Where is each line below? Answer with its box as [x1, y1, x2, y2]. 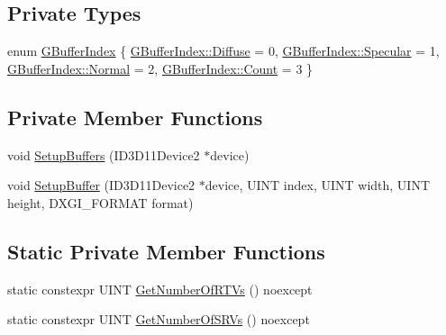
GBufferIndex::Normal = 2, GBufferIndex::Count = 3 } [7, 59, 314, 77]
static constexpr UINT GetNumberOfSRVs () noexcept [7, 310, 310, 329]
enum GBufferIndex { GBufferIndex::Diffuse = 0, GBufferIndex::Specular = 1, [7, 41, 440, 60]
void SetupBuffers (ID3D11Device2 [7, 145, 200, 164]
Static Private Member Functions [7, 237, 325, 265]
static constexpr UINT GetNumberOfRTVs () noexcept [7, 279, 313, 298]
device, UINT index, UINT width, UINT [205, 176, 431, 195]
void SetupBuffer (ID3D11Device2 [7, 176, 196, 195]
